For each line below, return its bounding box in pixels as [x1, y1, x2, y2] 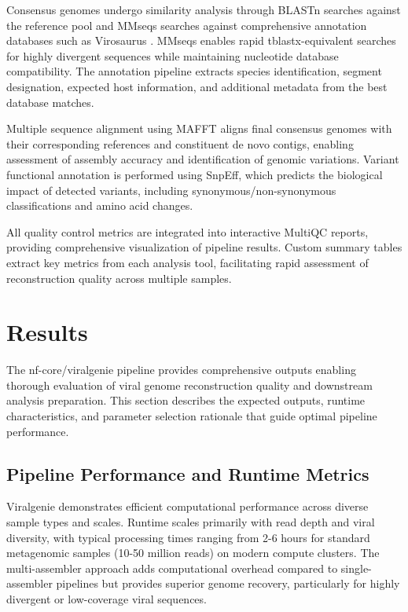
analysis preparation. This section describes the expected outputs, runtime [6, 392, 366, 409]
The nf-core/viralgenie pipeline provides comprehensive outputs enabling [6, 361, 356, 378]
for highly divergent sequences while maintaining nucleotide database [6, 47, 339, 64]
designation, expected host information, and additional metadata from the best [6, 78, 388, 94]
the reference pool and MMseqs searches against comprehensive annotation [6, 16, 367, 33]
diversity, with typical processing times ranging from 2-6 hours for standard [6, 529, 370, 545]
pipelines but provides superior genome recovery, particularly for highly [56, 575, 400, 592]
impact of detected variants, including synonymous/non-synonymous [6, 181, 336, 198]
